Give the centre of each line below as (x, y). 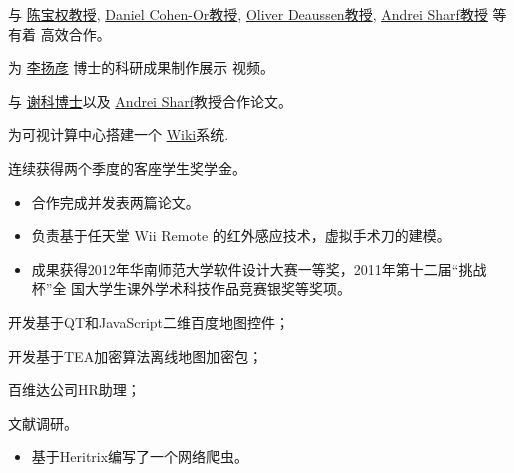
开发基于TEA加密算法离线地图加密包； (135, 355)
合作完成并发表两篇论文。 (115, 201)
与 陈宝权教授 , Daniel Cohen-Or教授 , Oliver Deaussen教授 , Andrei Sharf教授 (248, 14)
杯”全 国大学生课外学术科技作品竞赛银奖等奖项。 (191, 288)
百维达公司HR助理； (74, 389)
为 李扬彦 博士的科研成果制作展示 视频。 (141, 67)
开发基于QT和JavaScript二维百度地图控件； (149, 321)
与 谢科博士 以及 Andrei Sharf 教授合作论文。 (150, 100)
